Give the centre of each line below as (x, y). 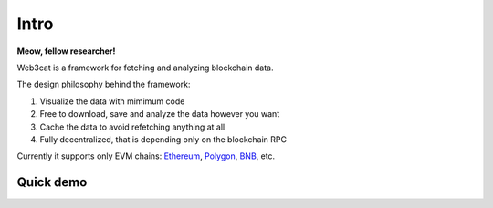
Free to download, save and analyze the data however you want (160, 114)
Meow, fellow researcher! (66, 51)
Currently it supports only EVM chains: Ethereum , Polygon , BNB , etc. (146, 156)
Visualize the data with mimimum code (112, 101)
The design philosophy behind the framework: (104, 84)
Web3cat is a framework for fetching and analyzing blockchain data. (145, 68)
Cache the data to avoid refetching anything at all (132, 127)
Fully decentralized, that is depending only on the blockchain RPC (163, 139)
